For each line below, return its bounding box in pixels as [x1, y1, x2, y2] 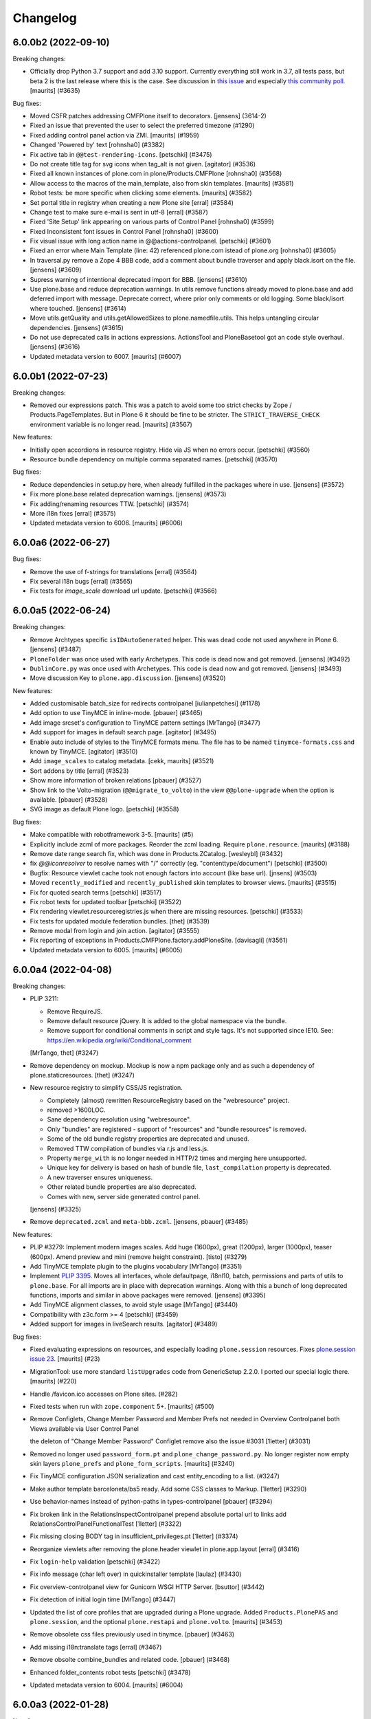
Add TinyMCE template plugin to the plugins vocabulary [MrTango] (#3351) [30, 1262, 243, 1270]
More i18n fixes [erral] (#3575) [30, 509, 116, 517]
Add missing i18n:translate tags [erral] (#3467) [30, 1643, 162, 1651]
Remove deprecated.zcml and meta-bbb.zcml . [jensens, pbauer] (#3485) [30, 1218, 249, 1226]
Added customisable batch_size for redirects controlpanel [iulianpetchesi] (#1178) [30, 699, 260, 708]
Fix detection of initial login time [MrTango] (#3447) [30, 1595, 177, 1603]
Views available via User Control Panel [30, 1424, 139, 1433]
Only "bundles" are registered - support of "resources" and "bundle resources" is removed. [47, 1125, 306, 1133]
